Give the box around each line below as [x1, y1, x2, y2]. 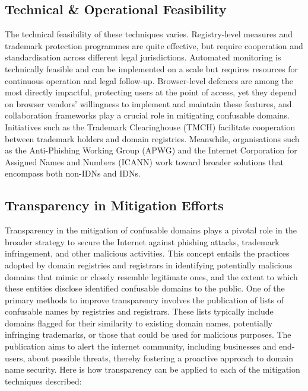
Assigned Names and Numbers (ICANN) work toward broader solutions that [5, 155, 284, 168]
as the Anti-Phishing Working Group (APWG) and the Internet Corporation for [5, 144, 297, 156]
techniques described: [5, 374, 82, 387]
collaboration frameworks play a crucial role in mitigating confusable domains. [5, 109, 290, 121]
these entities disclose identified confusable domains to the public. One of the [5, 282, 285, 294]
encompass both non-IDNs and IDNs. [5, 167, 141, 180]
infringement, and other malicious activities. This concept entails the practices [5, 247, 290, 259]
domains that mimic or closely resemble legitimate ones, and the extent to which [5, 270, 298, 283]
